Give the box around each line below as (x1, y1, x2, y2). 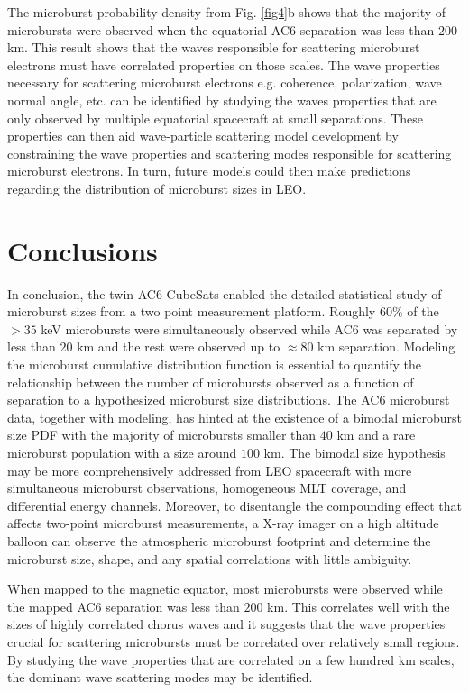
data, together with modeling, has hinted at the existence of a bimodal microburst (7, 407, 462, 426)
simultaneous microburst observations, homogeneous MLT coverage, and (7, 478, 407, 497)
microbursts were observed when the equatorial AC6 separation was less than (7, 20, 435, 39)
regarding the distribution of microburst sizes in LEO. (7, 178, 307, 197)
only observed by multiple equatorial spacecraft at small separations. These (7, 108, 424, 127)
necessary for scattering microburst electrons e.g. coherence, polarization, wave (7, 73, 442, 92)
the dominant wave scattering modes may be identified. (7, 668, 313, 687)
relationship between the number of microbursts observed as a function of (7, 372, 414, 391)
